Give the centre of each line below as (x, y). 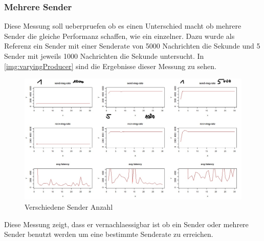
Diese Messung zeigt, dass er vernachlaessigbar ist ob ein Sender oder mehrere (126, 224)
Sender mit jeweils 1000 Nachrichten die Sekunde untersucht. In (104, 56)
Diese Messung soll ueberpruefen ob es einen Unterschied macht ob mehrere (123, 26)
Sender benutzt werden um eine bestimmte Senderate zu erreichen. (109, 234)
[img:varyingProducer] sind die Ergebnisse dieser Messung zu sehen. (110, 66)
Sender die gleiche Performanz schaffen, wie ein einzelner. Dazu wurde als (119, 36)
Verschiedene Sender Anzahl (69, 207)
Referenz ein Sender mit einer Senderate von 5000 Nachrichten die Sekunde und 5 (132, 46)
